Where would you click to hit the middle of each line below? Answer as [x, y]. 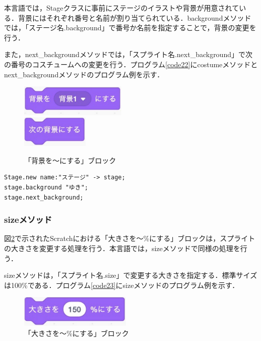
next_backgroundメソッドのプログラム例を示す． [84, 74]
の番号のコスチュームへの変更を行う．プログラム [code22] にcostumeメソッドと [131, 64]
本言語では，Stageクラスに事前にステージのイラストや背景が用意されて [122, 8]
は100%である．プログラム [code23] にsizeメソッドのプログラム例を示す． [122, 285]
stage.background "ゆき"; [46, 187]
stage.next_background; [44, 197]
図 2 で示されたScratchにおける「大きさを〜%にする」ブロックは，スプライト [130, 238]
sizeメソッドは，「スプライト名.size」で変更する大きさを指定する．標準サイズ [131, 275]
